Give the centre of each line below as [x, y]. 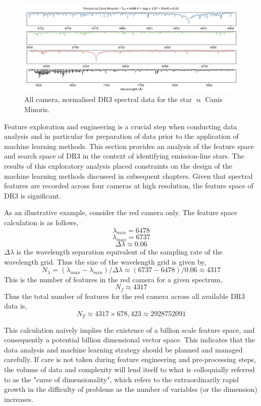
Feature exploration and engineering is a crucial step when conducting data [121, 126]
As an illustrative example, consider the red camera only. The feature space [121, 212]
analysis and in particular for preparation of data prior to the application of [121, 136]
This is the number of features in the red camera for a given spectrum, [113, 279]
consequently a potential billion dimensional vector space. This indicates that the [130, 340]
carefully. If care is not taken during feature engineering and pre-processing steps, [130, 359]
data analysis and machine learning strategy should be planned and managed [123, 349]
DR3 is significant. [33, 195]
